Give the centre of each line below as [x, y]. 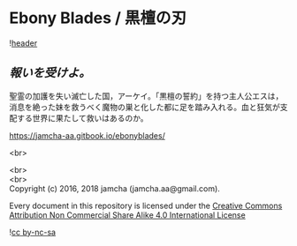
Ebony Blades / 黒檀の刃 [98, 18]
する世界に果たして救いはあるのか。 [82, 118]
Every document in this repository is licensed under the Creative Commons [146, 205]
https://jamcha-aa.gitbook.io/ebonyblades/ [87, 135]
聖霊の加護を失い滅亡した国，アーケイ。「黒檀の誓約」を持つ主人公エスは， [146, 96]
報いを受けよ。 [50, 73]
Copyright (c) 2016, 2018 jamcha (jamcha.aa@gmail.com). [115, 188]
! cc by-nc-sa [32, 232]
